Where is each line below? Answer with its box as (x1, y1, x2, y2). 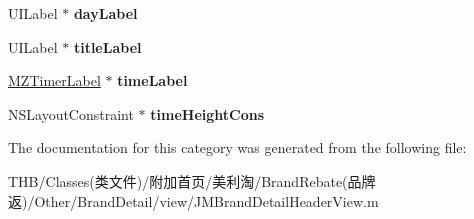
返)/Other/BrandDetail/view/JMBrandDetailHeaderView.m (8, 190, 379, 211)
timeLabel (117, 70, 188, 91)
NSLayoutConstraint (8, 103, 134, 124)
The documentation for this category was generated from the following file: (8, 137, 467, 158)
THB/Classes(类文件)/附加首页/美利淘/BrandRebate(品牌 (8, 170, 376, 191)
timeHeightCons (150, 103, 265, 124)
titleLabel (73, 36, 142, 57)
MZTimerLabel (8, 70, 101, 91)
